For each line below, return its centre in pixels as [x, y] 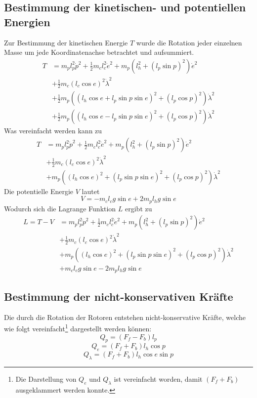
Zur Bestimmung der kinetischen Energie [66, 42]
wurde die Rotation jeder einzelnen [189, 42]
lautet [91, 191]
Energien [27, 21]
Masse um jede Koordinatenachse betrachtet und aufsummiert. [99, 52]
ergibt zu [139, 208]
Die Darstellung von [46, 378]
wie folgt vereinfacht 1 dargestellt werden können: [78, 328]
